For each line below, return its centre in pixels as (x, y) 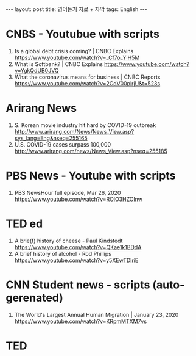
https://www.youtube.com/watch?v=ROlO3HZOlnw (79, 199)
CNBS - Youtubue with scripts (82, 34)
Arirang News (41, 108)
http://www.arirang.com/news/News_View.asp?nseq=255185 (91, 151)
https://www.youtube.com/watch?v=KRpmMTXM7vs (81, 321)
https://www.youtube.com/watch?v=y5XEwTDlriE (76, 260)
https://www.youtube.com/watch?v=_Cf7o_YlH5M (77, 57)
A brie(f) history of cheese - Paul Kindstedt (68, 241)
